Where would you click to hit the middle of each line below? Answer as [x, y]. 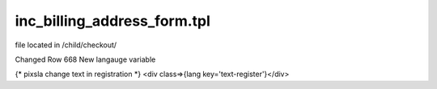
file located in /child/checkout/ [66, 45]
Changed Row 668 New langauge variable [85, 59]
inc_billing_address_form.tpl [112, 21]
